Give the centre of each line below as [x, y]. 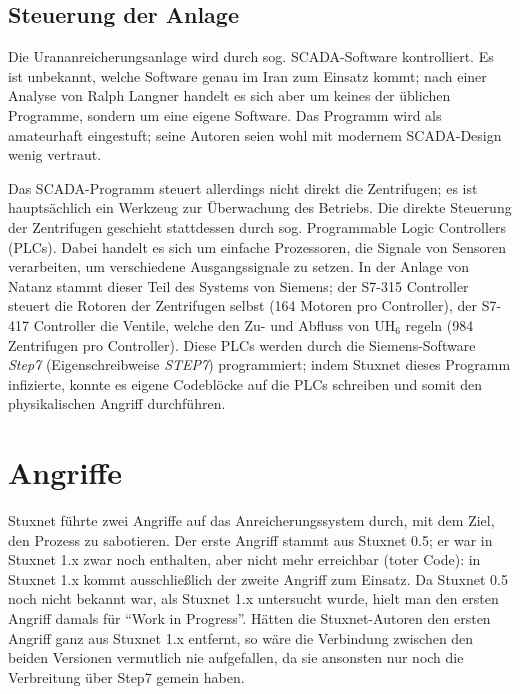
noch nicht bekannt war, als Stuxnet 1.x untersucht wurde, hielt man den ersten [253, 598]
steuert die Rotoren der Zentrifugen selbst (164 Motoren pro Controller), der [243, 305]
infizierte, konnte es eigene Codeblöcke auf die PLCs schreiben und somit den [245, 383]
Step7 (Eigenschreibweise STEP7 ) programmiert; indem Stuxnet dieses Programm [259, 364]
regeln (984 [439, 324]
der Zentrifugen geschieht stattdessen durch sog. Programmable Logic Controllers [257, 226]
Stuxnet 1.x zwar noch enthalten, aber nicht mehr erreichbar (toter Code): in [244, 559]
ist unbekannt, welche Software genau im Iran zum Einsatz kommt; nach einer [247, 75]
